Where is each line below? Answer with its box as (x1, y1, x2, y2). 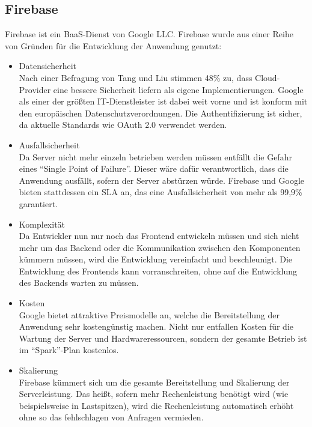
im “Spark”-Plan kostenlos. (19, 344, 119, 356)
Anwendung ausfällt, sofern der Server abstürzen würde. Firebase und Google (19, 174, 304, 186)
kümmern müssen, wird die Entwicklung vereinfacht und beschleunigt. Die (19, 253, 292, 265)
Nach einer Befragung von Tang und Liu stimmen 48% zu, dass (19, 71, 252, 83)
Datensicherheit (19, 59, 76, 72)
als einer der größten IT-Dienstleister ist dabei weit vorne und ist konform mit (19, 95, 308, 108)
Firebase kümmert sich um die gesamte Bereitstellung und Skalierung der (19, 375, 290, 388)
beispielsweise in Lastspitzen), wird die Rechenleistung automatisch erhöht (19, 399, 294, 411)
